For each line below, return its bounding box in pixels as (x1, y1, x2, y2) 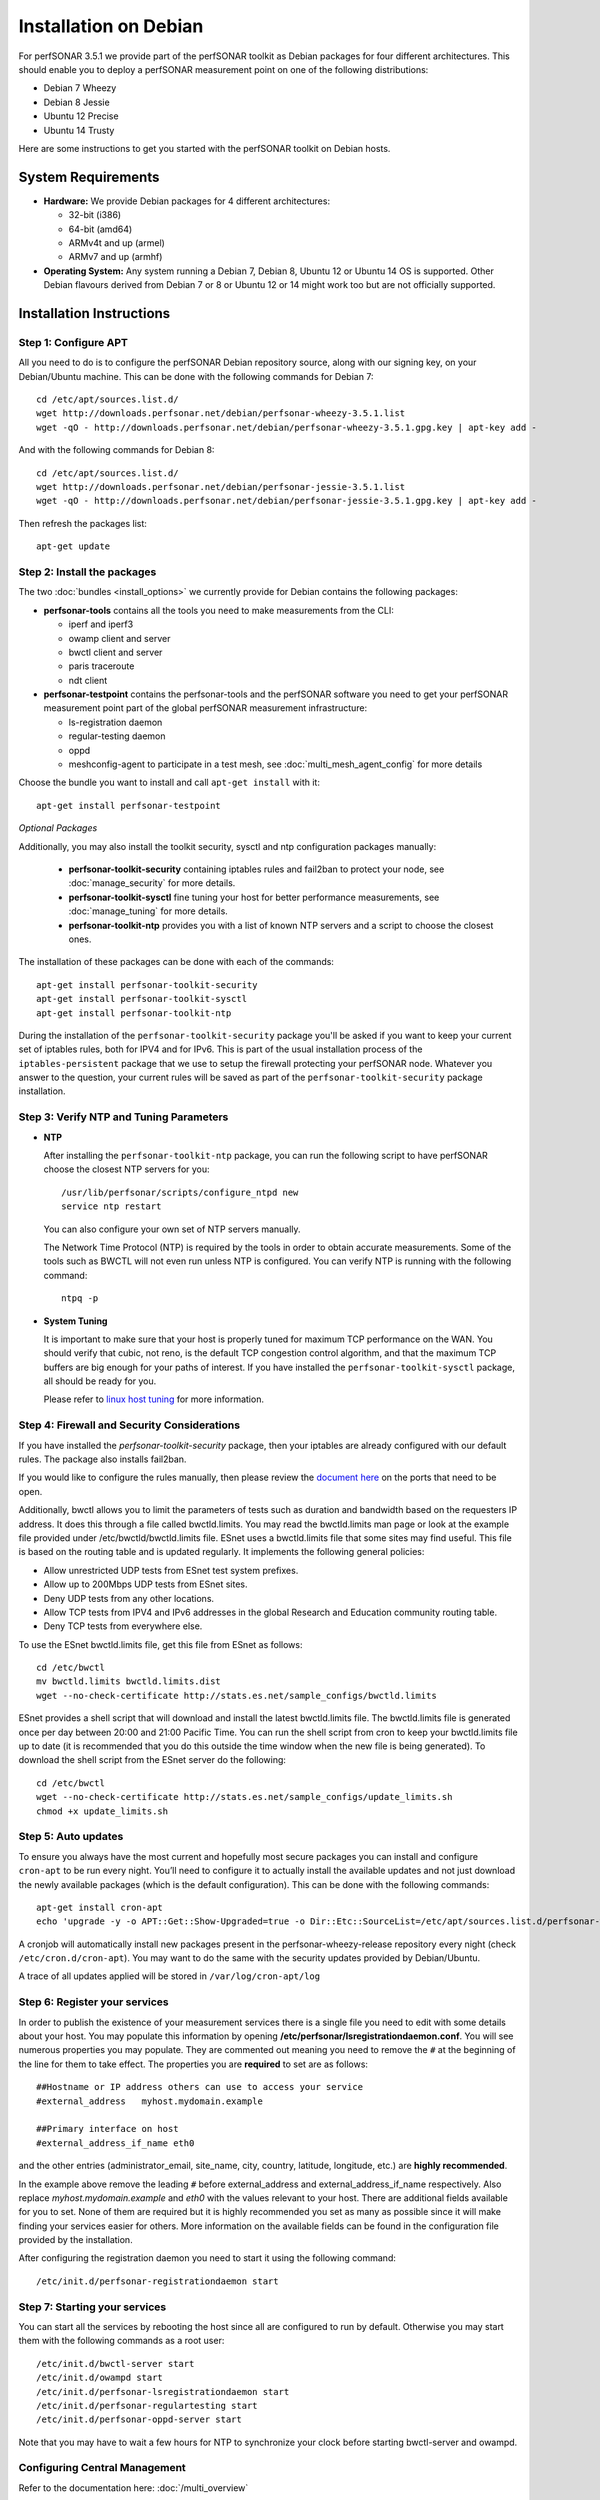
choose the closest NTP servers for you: (43, 1163, 210, 1175)
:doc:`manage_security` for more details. (68, 877, 236, 889)
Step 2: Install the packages (18, 565, 157, 579)
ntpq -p (61, 1293, 99, 1304)
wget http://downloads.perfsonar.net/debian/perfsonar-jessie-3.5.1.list (36, 481, 406, 493)
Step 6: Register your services (18, 1995, 169, 2009)
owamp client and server (68, 632, 171, 644)
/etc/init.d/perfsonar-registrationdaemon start (36, 2275, 279, 2287)
